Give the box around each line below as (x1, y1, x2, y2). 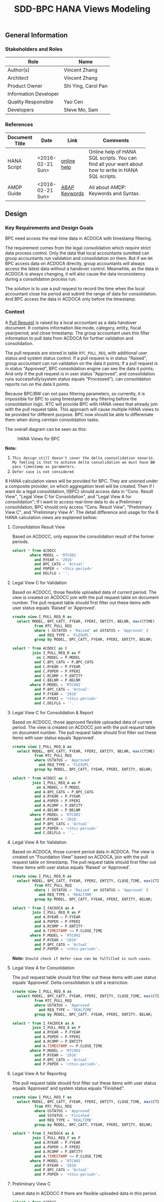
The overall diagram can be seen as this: (5, 426, 87, 432)
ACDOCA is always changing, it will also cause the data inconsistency (5, 271, 146, 277)
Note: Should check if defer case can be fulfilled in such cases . (12, 955, 152, 961)
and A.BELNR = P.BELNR (34, 808, 81, 813)
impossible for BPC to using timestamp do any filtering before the (5, 396, 137, 401)
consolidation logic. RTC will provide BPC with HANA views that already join (5, 401, 158, 407)
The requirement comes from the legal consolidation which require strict (5, 245, 151, 251)
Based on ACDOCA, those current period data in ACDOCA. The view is (12, 849, 155, 855)
